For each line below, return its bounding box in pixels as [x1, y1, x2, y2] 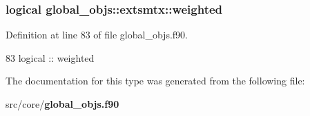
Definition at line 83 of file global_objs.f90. [6, 27, 188, 42]
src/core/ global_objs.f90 [6, 97, 119, 111]
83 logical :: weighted [6, 50, 95, 65]
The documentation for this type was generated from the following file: [6, 73, 305, 88]
